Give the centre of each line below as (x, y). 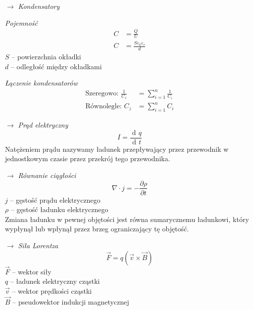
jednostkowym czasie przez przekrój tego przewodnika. (88, 158)
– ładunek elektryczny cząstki (55, 281)
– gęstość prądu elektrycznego (55, 199)
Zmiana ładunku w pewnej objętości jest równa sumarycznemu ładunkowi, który (127, 219)
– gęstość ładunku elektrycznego (59, 209)
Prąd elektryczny (43, 125)
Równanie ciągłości (47, 175)
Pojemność (22, 22)
